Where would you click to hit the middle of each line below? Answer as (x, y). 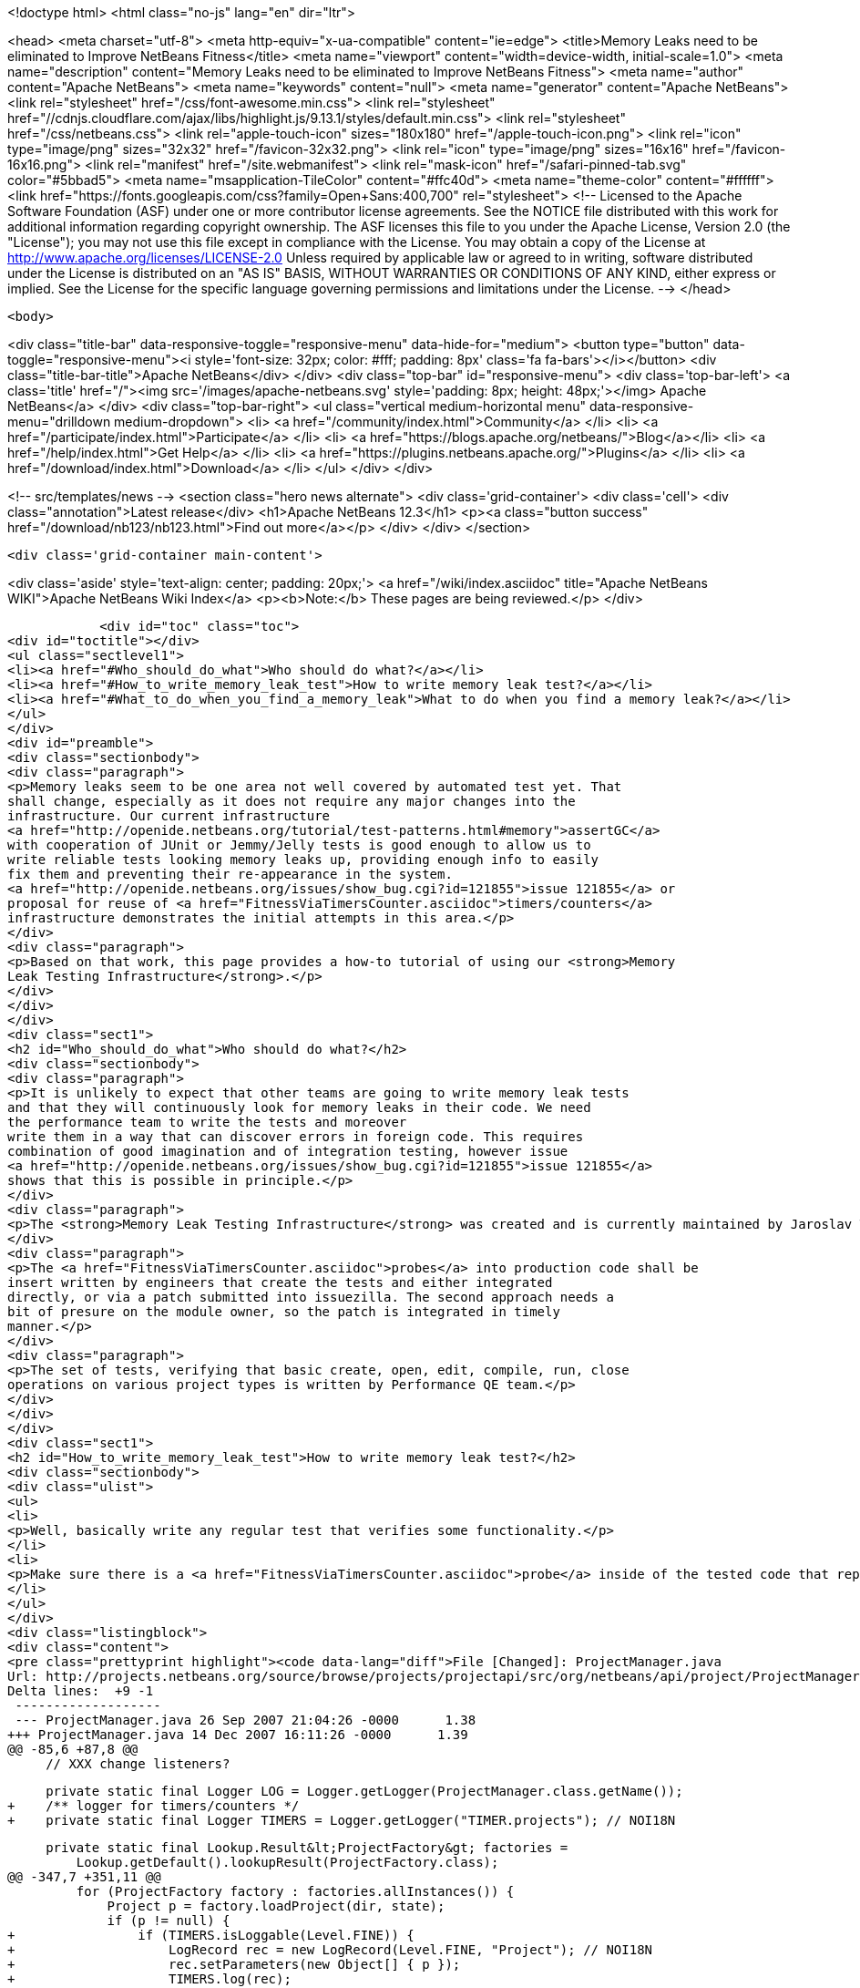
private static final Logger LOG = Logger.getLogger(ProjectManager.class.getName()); (364, 1791)
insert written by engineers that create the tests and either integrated (280, 1282)
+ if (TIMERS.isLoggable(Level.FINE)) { (211, 1935)
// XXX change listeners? (138, 1764)
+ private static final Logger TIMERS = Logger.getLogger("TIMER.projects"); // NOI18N (342, 1820)
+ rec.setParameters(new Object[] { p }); (234, 1964)
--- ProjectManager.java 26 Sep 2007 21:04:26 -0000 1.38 (246, 1720)
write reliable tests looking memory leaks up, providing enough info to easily (303, 860)
